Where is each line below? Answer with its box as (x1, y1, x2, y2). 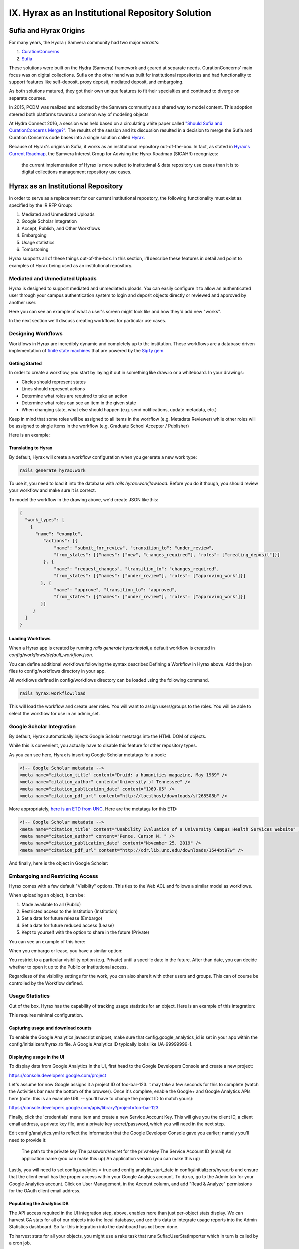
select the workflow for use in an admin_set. (9, 710, 100, 716)
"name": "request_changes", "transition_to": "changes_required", (54, 566, 220, 572)
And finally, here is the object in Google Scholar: (9, 860, 108, 866)
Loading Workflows (9, 636, 51, 642)
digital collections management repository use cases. (21, 169, 132, 175)
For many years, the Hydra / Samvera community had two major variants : (9, 40, 160, 46)
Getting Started (9, 360, 42, 366)
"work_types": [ (25, 517, 65, 522)
